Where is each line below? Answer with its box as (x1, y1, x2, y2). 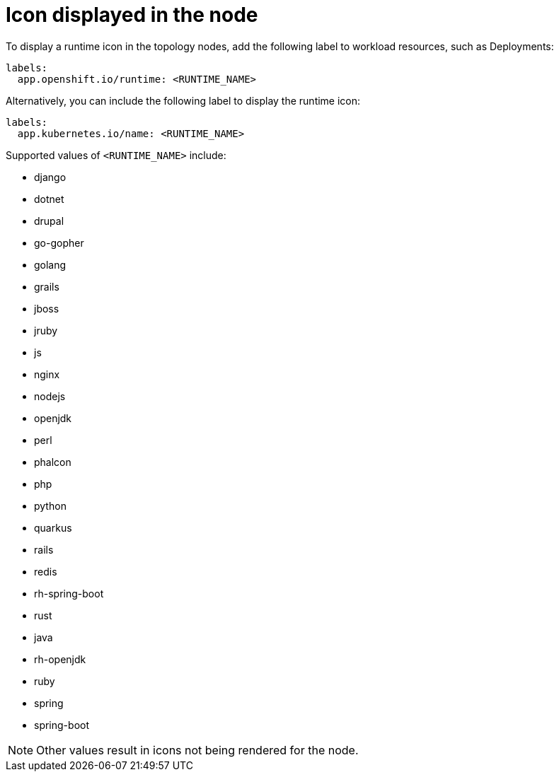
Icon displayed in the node (6, 3, 258, 27)
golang (34, 258, 67, 271)
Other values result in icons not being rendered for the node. (36, 742, 359, 757)
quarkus (34, 521, 72, 534)
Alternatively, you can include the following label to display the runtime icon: (6, 94, 361, 107)
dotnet (34, 192, 64, 205)
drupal (34, 214, 64, 227)
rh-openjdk (34, 653, 86, 665)
